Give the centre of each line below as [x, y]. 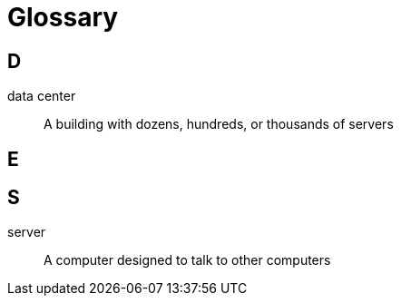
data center [42, 96]
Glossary [63, 17]
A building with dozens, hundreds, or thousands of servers [219, 124]
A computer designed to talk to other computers [187, 260]
